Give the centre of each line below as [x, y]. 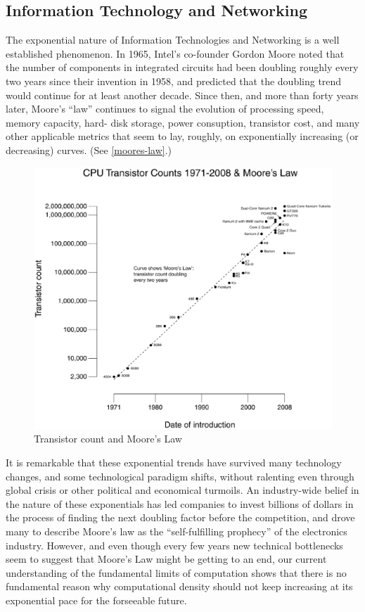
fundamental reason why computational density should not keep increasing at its [179, 586]
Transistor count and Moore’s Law [108, 439]
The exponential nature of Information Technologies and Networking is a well [173, 40]
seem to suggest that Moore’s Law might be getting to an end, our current [166, 559]
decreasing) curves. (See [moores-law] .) [89, 149]
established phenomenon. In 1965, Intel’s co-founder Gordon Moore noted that [175, 53]
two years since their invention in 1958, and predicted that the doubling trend [174, 81]
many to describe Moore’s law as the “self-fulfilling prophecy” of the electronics [177, 531]
